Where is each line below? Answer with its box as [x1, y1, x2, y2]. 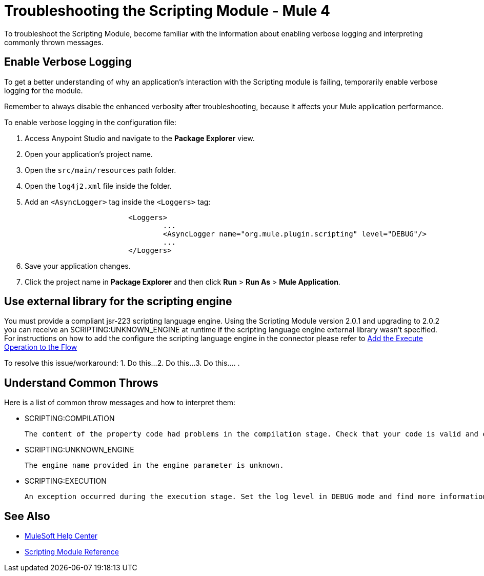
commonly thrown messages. [4, 37, 104, 47]
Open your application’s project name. [25, 149, 153, 158]
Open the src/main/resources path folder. [25, 165, 176, 174]
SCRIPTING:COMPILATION [25, 414, 115, 423]
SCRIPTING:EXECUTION [25, 476, 107, 486]
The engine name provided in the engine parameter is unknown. [25, 461, 284, 470]
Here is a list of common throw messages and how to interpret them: [4, 398, 236, 407]
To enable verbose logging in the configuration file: [4, 117, 176, 127]
